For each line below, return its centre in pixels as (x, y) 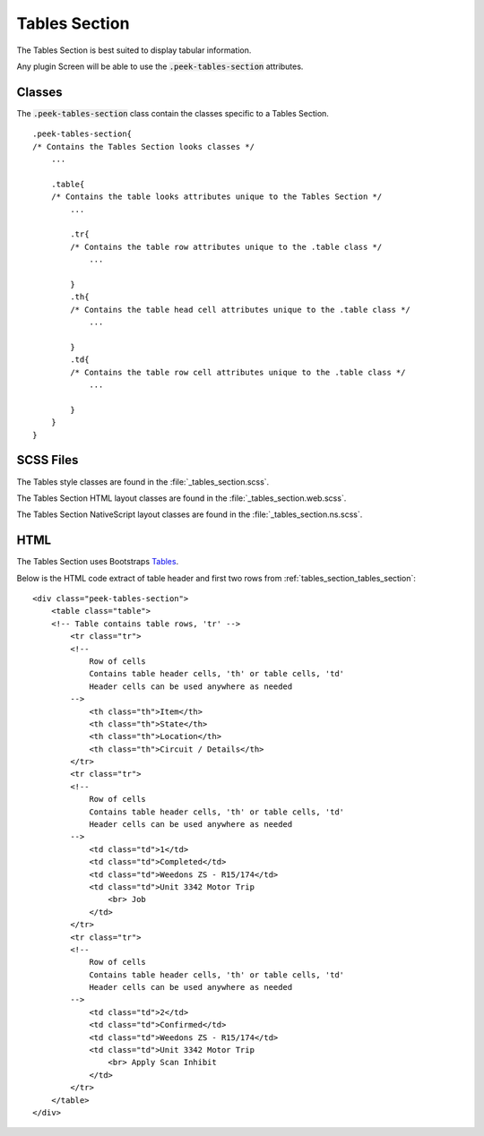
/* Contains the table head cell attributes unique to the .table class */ (241, 310)
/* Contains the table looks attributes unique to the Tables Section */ (216, 197)
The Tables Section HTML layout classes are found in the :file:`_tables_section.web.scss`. (181, 498)
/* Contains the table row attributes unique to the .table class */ (226, 247)
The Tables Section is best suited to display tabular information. (134, 50)
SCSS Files (48, 460)
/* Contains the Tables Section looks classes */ (144, 146)
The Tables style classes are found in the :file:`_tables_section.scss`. (143, 482)
